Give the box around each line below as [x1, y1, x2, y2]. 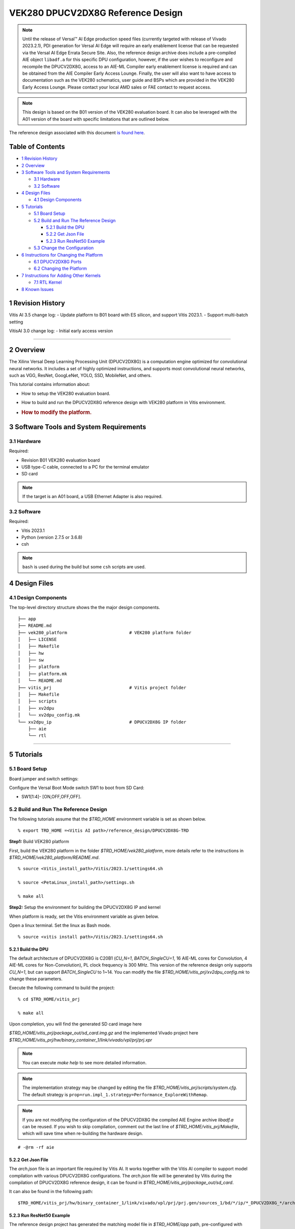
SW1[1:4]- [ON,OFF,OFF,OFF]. [21, 794, 82, 800]
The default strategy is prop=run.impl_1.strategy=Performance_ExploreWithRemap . [22, 1091, 208, 1097]
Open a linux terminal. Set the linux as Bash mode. [9, 922, 111, 929]
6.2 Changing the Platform [33, 265, 87, 271]
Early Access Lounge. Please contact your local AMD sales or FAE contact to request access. [22, 84, 211, 90]
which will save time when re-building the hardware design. [22, 1131, 143, 1137]
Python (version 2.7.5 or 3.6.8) [21, 534, 83, 540]
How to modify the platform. [21, 409, 92, 415]
